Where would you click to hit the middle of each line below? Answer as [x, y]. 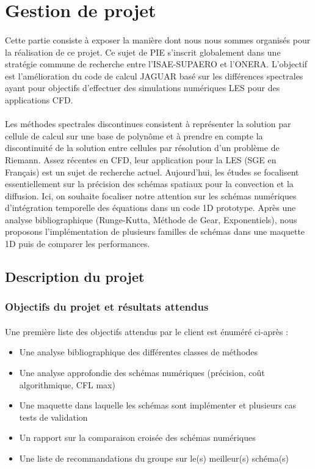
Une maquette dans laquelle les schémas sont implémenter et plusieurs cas [158, 405]
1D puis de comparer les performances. [78, 244]
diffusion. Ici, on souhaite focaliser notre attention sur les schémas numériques [151, 195]
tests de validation [53, 417]
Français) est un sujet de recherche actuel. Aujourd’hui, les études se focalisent [152, 172]
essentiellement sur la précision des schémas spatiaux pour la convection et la [149, 184]
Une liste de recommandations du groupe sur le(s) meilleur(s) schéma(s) [154, 458]
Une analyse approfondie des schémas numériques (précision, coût [142, 373]
